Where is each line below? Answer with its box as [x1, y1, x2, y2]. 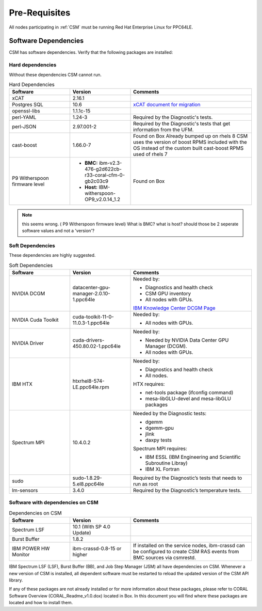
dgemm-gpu [145, 424, 174, 431]
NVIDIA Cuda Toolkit [12, 316, 59, 323]
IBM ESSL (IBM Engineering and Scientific [145, 454, 241, 460]
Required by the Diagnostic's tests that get [133, 120, 230, 127]
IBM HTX [12, 381, 33, 388]
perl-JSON [12, 124, 36, 130]
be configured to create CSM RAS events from [133, 548, 239, 555]
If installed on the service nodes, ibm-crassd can [133, 542, 245, 549]
